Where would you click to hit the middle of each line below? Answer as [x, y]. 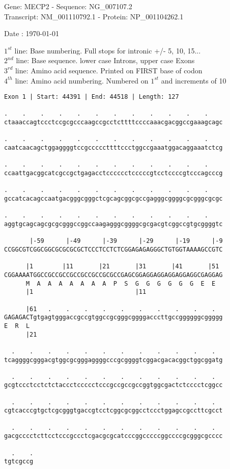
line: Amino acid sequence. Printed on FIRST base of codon [109, 70]
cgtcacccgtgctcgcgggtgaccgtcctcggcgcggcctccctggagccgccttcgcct [113, 411]
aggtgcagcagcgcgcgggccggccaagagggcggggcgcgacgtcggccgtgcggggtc [113, 224]
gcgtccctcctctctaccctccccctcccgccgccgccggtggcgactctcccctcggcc [113, 385]
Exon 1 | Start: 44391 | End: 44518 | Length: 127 [92, 97]
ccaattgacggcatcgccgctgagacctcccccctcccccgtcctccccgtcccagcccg [113, 173]
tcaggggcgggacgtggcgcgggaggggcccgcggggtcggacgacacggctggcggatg [113, 360]
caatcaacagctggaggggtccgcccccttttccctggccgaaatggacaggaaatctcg [113, 148]
